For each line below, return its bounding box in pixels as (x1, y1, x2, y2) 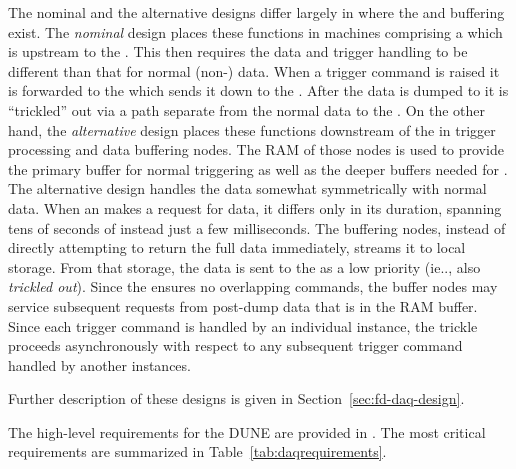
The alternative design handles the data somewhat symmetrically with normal (8, 178, 487, 199)
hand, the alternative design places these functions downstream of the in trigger (8, 119, 496, 140)
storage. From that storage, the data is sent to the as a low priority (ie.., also (8, 256, 481, 277)
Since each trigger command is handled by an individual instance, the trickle (8, 315, 478, 336)
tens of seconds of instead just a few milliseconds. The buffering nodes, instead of (8, 217, 506, 238)
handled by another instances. (8, 354, 191, 375)
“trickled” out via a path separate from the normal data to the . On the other (8, 99, 486, 120)
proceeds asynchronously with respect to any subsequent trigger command (8, 335, 463, 356)
